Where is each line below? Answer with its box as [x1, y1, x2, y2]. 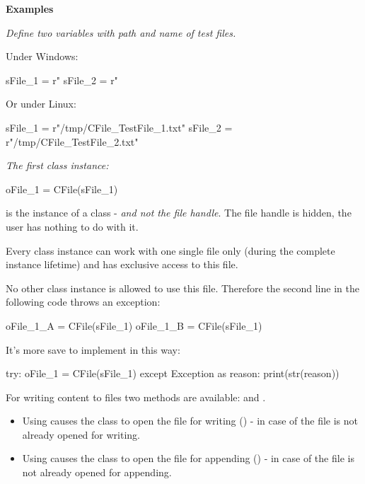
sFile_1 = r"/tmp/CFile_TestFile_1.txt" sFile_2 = [6, 120, 233, 134]
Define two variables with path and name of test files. [6, 25, 236, 40]
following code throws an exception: [6, 294, 161, 309]
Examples [6, 1, 54, 16]
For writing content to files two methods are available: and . [6, 389, 266, 404]
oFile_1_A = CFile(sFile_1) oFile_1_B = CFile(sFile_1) [6, 318, 262, 333]
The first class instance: [6, 158, 109, 173]
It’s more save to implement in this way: [6, 342, 180, 357]
